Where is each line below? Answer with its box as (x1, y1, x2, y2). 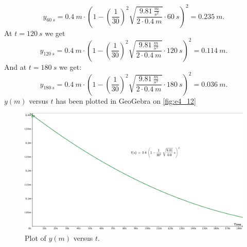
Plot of (25, 233, 46, 243)
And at (4, 61, 27, 72)
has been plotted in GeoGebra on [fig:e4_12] (56, 95, 196, 106)
